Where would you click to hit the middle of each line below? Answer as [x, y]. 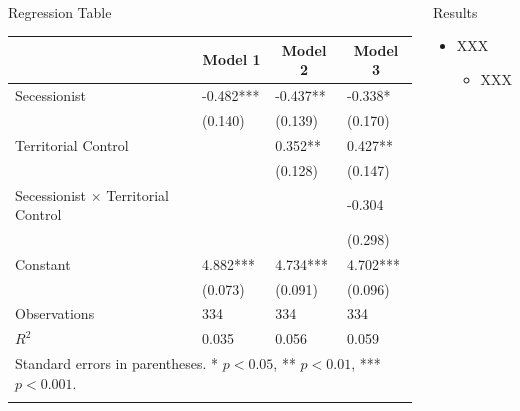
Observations [55, 313]
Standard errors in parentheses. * [117, 363]
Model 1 [231, 59]
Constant [43, 263]
